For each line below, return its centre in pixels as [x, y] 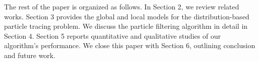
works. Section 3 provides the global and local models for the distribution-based [127, 16]
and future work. [30, 55]
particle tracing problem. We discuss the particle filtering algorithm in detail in [126, 26]
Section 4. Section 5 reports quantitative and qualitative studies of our [112, 35]
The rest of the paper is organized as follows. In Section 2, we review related [122, 6]
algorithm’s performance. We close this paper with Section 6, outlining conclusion [130, 45]
